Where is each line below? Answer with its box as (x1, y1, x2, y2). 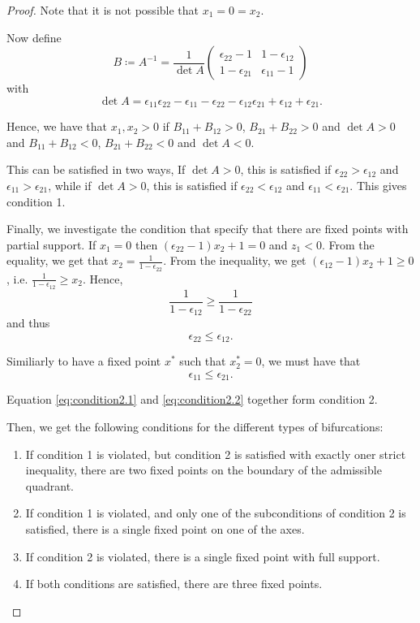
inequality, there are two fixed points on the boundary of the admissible (25, 461, 382, 478)
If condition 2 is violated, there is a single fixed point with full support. (25, 547, 380, 565)
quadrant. (25, 477, 74, 494)
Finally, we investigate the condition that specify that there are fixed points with (6, 220, 409, 237)
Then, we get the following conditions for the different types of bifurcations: (6, 418, 384, 435)
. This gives (349, 177, 407, 194)
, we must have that (261, 353, 361, 370)
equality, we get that (6, 252, 109, 269)
